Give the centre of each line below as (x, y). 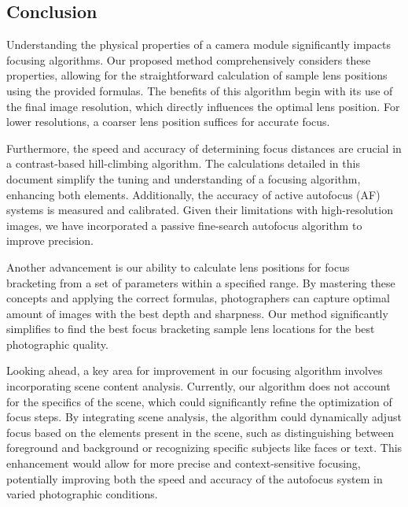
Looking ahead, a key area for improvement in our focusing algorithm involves (195, 370)
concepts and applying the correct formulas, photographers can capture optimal (198, 298)
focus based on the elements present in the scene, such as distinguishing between (200, 432)
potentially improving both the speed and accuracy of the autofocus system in (195, 478)
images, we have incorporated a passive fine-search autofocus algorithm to (184, 225)
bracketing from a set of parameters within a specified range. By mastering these (201, 282)
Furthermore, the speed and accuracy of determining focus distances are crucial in (204, 148)
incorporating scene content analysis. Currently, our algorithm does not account (198, 386)
